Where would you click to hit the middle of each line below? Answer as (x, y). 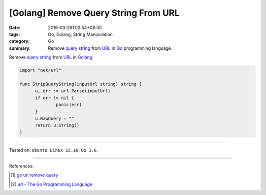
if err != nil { (55, 98)
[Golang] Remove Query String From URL (94, 13)
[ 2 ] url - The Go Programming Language (51, 184)
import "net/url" (40, 70)
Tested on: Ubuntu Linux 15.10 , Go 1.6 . (53, 150)
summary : (20, 48)
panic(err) (69, 105)
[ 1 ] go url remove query (34, 175)
